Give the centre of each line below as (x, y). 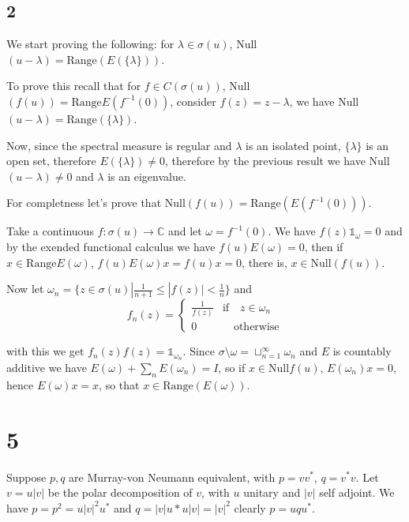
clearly (250, 507)
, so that (119, 384)
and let (185, 231)
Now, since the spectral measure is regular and (119, 145)
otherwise (256, 327)
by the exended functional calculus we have (111, 246)
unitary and (272, 492)
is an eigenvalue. (147, 176)
